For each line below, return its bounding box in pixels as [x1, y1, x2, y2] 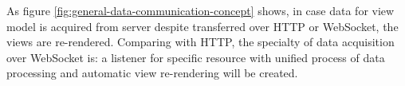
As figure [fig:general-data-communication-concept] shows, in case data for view [6, 2, 395, 18]
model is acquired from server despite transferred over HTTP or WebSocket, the [6, 18, 399, 34]
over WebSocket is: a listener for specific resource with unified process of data [6, 49, 385, 65]
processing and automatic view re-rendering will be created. [6, 64, 298, 81]
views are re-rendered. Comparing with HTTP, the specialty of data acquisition [6, 33, 395, 50]
